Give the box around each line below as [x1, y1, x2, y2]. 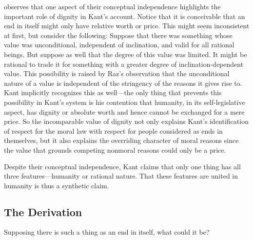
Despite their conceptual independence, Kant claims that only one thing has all [4, 161, 241, 171]
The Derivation [4, 204, 82, 219]
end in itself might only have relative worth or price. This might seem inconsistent [4, 20, 250, 31]
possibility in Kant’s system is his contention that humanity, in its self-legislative [4, 97, 245, 107]
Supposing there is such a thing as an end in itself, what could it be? [4, 227, 210, 237]
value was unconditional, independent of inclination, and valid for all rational [4, 40, 234, 50]
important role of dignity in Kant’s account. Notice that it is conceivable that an [4, 11, 245, 21]
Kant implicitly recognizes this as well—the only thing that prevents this [4, 87, 222, 98]
